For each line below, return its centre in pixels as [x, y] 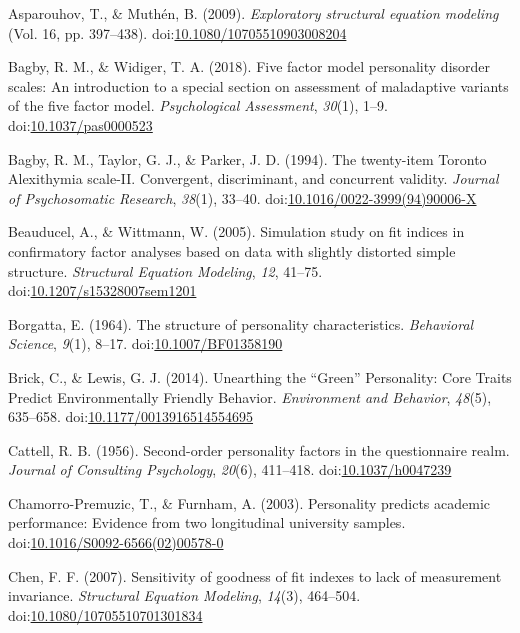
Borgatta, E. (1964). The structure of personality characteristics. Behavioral [241, 323]
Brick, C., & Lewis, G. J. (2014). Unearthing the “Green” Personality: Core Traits [260, 376]
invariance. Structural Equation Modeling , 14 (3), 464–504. [184, 595]
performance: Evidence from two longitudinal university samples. [207, 522]
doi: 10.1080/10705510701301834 [105, 614]
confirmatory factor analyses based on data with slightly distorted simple [232, 250]
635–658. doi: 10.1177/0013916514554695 [131, 416]
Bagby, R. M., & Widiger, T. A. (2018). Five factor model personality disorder [249, 66]
